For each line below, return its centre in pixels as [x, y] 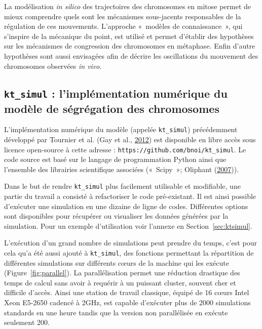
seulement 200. [27, 322]
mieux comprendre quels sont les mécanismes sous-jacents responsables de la [123, 16]
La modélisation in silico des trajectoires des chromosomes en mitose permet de [128, 6]
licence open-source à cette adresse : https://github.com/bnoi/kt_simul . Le [125, 149]
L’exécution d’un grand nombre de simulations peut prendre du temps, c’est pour [130, 243]
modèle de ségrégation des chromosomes [112, 108]
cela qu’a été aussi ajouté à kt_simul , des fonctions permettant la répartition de [129, 253]
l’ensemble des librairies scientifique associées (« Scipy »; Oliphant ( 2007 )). [122, 169]
